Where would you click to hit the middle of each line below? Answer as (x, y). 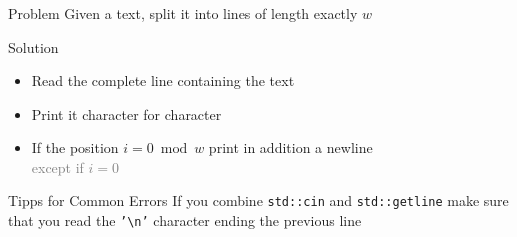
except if (57, 166)
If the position (75, 147)
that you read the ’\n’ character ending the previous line (185, 220)
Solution (33, 46)
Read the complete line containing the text (163, 80)
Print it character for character (126, 113)
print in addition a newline (290, 147)
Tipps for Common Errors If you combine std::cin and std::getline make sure (258, 200)
